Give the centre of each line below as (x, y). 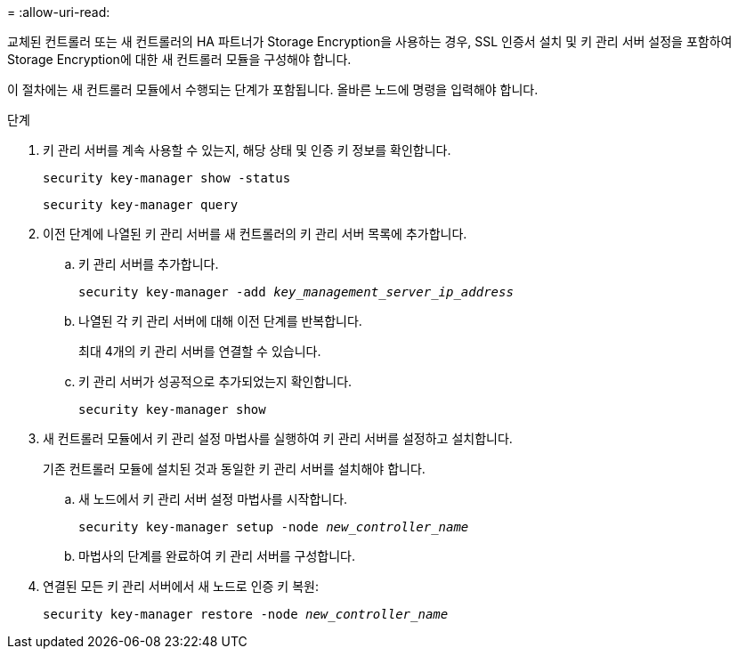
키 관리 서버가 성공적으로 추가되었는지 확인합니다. (215, 381)
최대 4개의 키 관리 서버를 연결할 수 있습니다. (200, 351)
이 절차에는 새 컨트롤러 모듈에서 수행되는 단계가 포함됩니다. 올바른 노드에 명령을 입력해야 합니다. (273, 89)
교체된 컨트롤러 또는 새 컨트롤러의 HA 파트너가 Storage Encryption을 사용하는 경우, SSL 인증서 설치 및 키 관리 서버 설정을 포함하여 (370, 41)
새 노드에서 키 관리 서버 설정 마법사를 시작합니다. (213, 499)
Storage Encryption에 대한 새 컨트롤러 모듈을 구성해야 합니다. (179, 59)
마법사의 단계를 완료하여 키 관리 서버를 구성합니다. (217, 556)
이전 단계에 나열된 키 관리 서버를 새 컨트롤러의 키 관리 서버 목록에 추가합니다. (255, 234)
